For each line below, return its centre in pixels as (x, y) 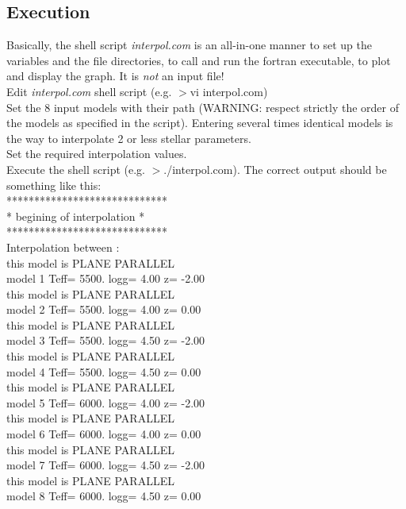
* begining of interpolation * (76, 216)
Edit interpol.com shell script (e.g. (89, 91)
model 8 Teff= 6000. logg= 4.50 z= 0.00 (104, 496)
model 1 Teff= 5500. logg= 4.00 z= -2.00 (106, 278)
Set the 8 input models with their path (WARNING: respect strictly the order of (203, 107)
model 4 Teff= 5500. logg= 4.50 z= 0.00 (104, 371)
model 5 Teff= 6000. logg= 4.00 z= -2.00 (106, 402)
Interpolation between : (63, 247)
